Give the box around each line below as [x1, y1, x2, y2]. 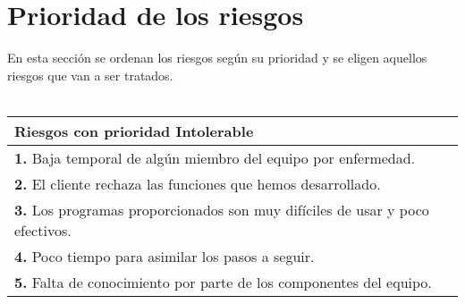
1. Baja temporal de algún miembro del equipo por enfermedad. [14, 147, 416, 168]
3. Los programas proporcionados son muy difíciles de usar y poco [14, 198, 429, 220]
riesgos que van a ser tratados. [7, 65, 173, 84]
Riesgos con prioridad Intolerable [14, 120, 254, 141]
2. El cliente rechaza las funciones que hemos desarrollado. [14, 173, 381, 194]
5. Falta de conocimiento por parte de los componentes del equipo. [14, 271, 432, 292]
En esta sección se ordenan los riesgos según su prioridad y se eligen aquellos [7, 48, 427, 67]
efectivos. [14, 219, 72, 241]
